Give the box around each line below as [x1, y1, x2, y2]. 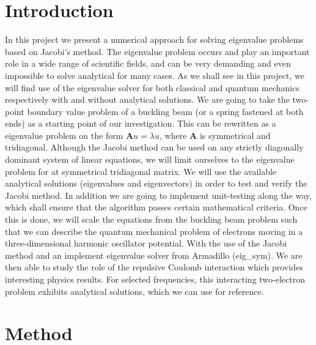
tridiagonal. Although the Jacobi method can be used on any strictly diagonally [5, 141, 304, 154]
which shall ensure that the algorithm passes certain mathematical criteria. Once [5, 201, 307, 213]
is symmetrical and [199, 128, 271, 141]
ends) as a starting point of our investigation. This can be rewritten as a [5, 117, 276, 130]
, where [160, 128, 187, 141]
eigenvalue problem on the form [5, 128, 123, 141]
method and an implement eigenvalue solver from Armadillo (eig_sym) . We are [5, 248, 303, 261]
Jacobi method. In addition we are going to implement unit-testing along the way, [5, 188, 312, 201]
